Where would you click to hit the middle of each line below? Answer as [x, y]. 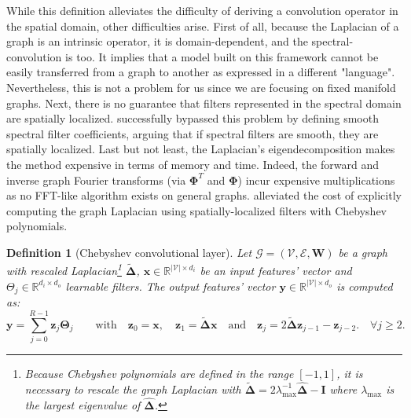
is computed [365, 286]
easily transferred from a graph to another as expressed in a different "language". [201, 72]
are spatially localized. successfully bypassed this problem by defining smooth [193, 118]
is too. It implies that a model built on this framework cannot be [222, 56]
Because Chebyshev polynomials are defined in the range [159, 373]
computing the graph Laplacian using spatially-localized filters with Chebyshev [197, 210]
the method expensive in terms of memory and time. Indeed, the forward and [193, 164]
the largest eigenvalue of [83, 404]
